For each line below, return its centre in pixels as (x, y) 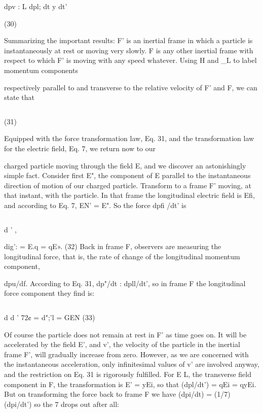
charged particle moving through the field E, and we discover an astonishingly (125, 165)
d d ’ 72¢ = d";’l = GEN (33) (50, 317)
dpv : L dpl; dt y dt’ (36, 6)
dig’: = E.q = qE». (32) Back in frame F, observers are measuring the (113, 246)
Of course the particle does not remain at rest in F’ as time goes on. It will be (125, 334)
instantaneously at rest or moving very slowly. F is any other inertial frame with (129, 50)
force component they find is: (49, 293)
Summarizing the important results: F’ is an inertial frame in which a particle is (128, 40)
